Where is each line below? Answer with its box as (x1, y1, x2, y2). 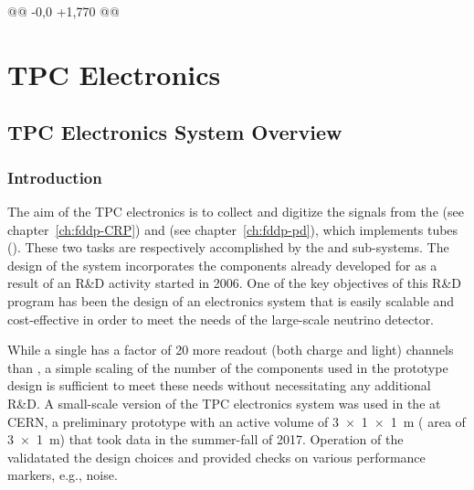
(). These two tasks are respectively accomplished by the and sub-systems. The (7, 238, 449, 257)
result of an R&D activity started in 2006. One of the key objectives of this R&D (7, 273, 461, 293)
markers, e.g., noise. (7, 465, 118, 485)
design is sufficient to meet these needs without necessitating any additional (7, 376, 431, 395)
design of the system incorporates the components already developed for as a (7, 255, 437, 274)
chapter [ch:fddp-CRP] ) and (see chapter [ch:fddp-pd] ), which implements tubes (7, 219, 458, 239)
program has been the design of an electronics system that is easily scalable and (7, 291, 455, 310)
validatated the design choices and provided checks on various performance (7, 447, 426, 466)
